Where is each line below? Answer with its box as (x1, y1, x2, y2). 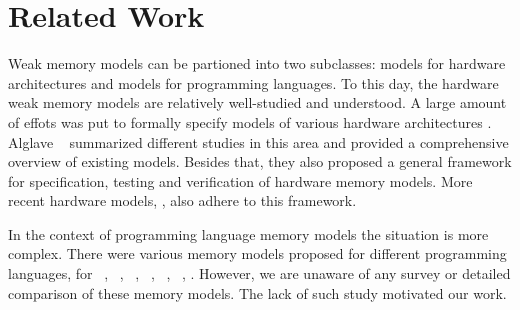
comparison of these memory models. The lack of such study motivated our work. (8, 282, 507, 303)
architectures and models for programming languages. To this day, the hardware (8, 72, 499, 93)
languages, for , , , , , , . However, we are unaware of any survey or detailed (8, 263, 511, 284)
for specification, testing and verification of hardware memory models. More (8, 170, 473, 191)
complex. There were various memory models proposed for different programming (8, 243, 507, 264)
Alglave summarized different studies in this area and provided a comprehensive (8, 131, 509, 152)
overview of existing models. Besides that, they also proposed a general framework (8, 151, 512, 172)
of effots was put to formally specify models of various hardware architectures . (8, 111, 492, 132)
